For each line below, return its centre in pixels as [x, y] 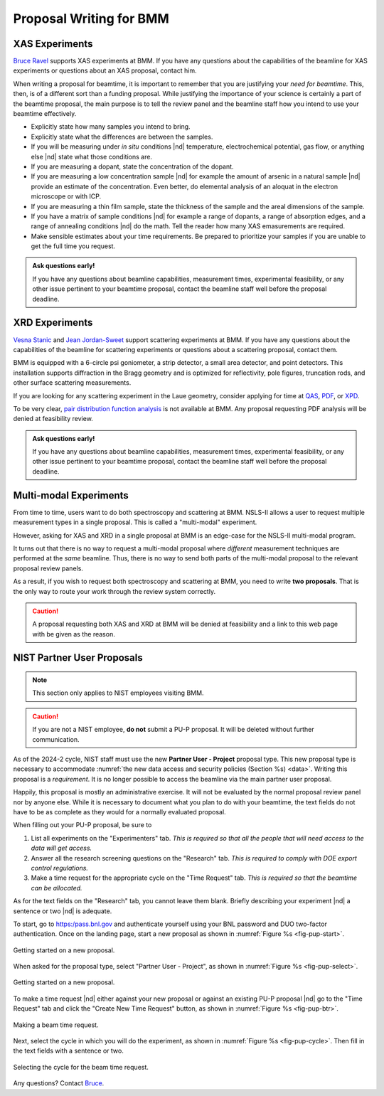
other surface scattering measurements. [72, 383]
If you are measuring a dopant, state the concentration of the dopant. [132, 166]
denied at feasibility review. [53, 419]
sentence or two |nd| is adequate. [63, 911]
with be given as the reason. [74, 634]
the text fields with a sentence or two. [68, 1051]
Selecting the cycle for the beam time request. [81, 1067]
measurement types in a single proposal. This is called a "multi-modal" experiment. [135, 522]
